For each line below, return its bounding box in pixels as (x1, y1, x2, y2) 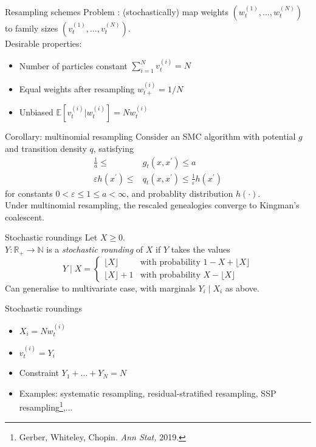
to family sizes (5, 22, 58, 34)
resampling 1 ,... (19, 399, 73, 414)
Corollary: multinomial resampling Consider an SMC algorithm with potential (5, 130, 296, 143)
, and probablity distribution (126, 186, 233, 199)
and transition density (5, 142, 87, 155)
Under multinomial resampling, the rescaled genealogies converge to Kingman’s (5, 199, 300, 211)
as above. (225, 281, 259, 294)
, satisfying (93, 142, 134, 155)
